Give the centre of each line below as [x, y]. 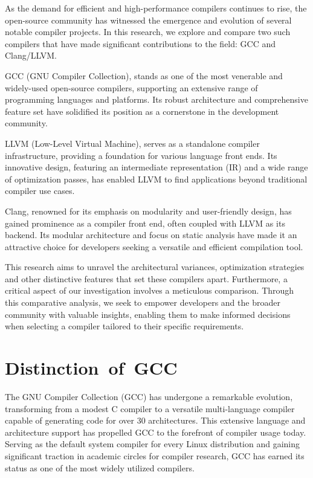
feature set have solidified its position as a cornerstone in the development [142, 111]
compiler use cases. [40, 191]
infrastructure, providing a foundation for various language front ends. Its [141, 155]
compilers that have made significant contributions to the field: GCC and [140, 43]
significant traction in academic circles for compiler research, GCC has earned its [155, 455]
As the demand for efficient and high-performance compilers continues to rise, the [156, 8]
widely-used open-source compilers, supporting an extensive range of [131, 87]
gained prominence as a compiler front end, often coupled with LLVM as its [145, 223]
